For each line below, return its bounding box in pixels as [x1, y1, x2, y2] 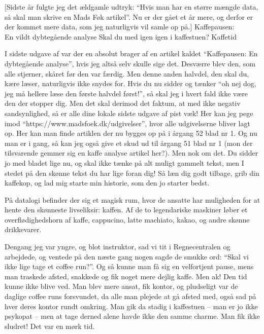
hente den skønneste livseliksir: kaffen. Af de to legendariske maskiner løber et [5, 204, 248, 215]
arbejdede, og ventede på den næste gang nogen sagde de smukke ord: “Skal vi [5, 251, 249, 262]
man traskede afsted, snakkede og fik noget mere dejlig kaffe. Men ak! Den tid [5, 271, 247, 281]
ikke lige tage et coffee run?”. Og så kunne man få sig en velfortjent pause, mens [5, 261, 254, 272]
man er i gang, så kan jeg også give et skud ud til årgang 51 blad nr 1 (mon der [5, 137, 253, 148]
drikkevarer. [5, 224, 42, 235]
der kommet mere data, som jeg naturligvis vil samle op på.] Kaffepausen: [5, 21, 235, 32]
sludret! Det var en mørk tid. [5, 320, 95, 331]
